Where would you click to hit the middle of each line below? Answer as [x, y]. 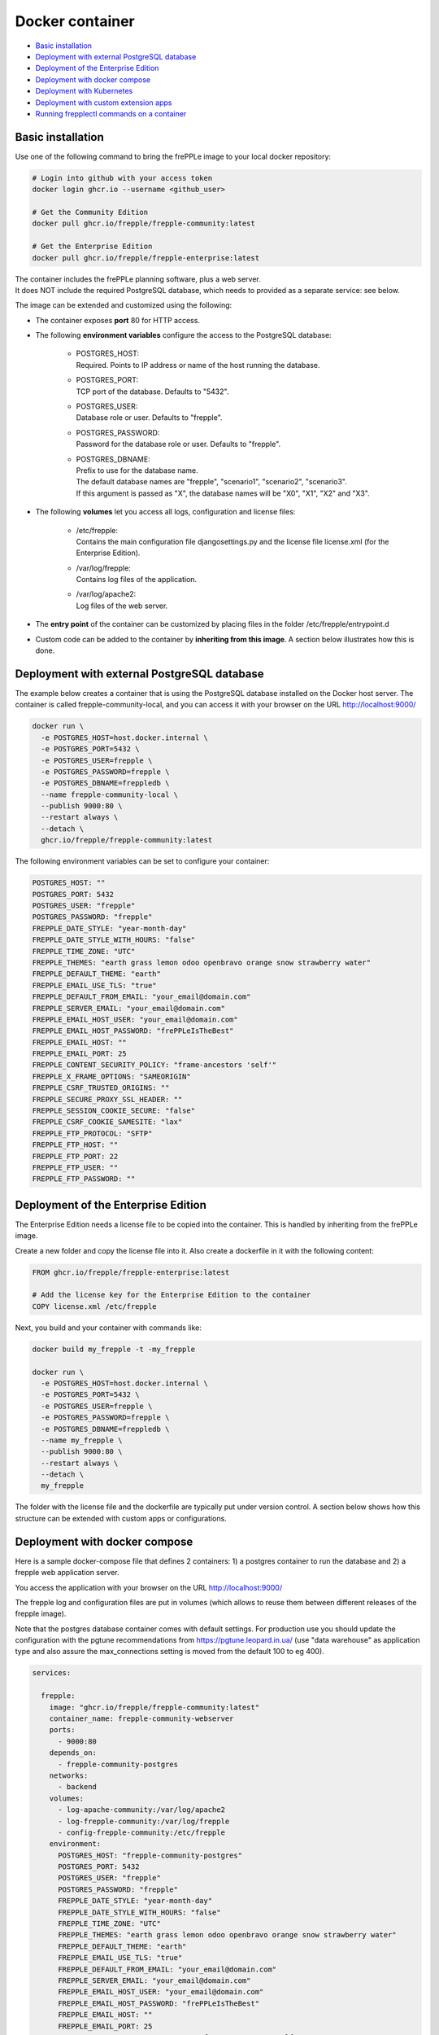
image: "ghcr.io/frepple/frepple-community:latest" [154, 1707]
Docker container [75, 21]
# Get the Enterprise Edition [92, 247]
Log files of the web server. [122, 606]
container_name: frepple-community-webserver [141, 1719]
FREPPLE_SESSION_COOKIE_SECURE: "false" [113, 1111]
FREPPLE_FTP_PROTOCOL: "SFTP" [92, 1133]
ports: [62, 1730]
